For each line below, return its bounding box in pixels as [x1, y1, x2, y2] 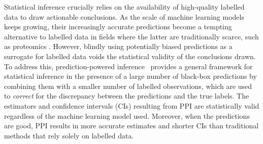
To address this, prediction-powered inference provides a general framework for [4, 61, 253, 71]
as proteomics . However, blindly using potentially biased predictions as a [4, 41, 233, 52]
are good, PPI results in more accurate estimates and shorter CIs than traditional [4, 120, 259, 131]
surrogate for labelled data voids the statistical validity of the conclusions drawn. [4, 51, 256, 61]
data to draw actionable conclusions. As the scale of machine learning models [4, 11, 244, 22]
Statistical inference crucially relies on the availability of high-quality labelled [4, 2, 245, 12]
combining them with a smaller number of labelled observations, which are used [4, 80, 252, 91]
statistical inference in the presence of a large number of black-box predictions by [4, 71, 257, 81]
